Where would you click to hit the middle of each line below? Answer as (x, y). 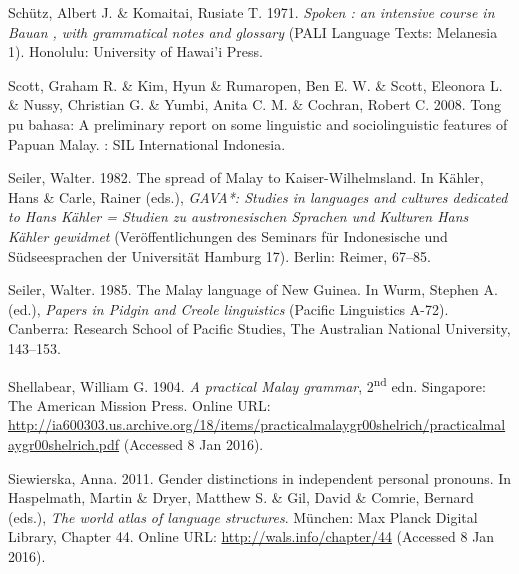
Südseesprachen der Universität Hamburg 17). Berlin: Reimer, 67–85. (219, 255)
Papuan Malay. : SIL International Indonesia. (147, 143)
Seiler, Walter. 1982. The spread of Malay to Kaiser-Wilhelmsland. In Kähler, (246, 177)
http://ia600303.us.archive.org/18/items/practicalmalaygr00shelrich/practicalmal (257, 424)
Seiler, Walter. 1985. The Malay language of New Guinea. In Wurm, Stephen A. (253, 289)
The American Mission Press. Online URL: (139, 404)
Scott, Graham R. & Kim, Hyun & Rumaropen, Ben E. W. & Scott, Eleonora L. (255, 84)
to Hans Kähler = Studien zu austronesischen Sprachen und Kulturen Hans (238, 216)
